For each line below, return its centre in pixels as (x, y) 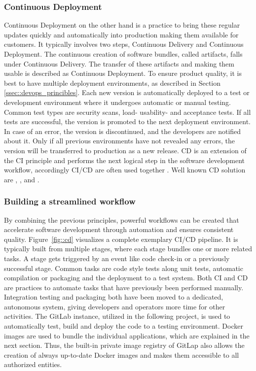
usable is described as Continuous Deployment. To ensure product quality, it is (123, 73)
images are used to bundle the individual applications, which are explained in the (127, 335)
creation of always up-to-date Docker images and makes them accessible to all (122, 354)
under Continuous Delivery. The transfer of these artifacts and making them (119, 63)
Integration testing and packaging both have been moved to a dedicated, (114, 297)
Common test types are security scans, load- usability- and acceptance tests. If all (128, 112)
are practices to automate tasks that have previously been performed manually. (124, 287)
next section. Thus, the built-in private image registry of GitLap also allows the (124, 345)
